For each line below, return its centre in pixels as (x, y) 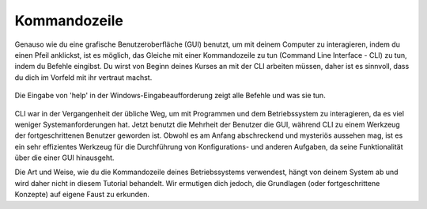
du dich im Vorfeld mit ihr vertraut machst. (83, 77)
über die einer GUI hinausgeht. (64, 158)
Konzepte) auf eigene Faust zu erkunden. (82, 195)
